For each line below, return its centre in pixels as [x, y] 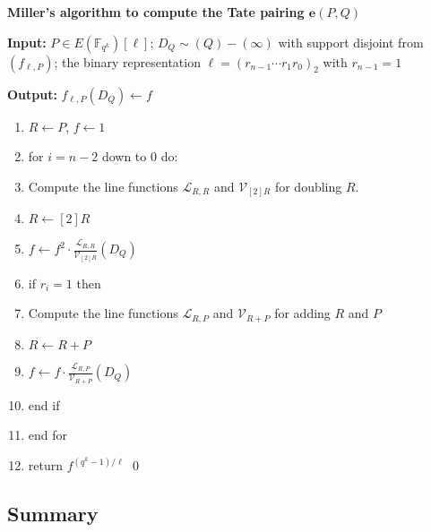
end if [44, 404]
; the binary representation [127, 61]
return [46, 465]
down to [124, 156]
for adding [302, 313]
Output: [32, 94]
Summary [53, 514]
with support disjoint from [351, 42]
